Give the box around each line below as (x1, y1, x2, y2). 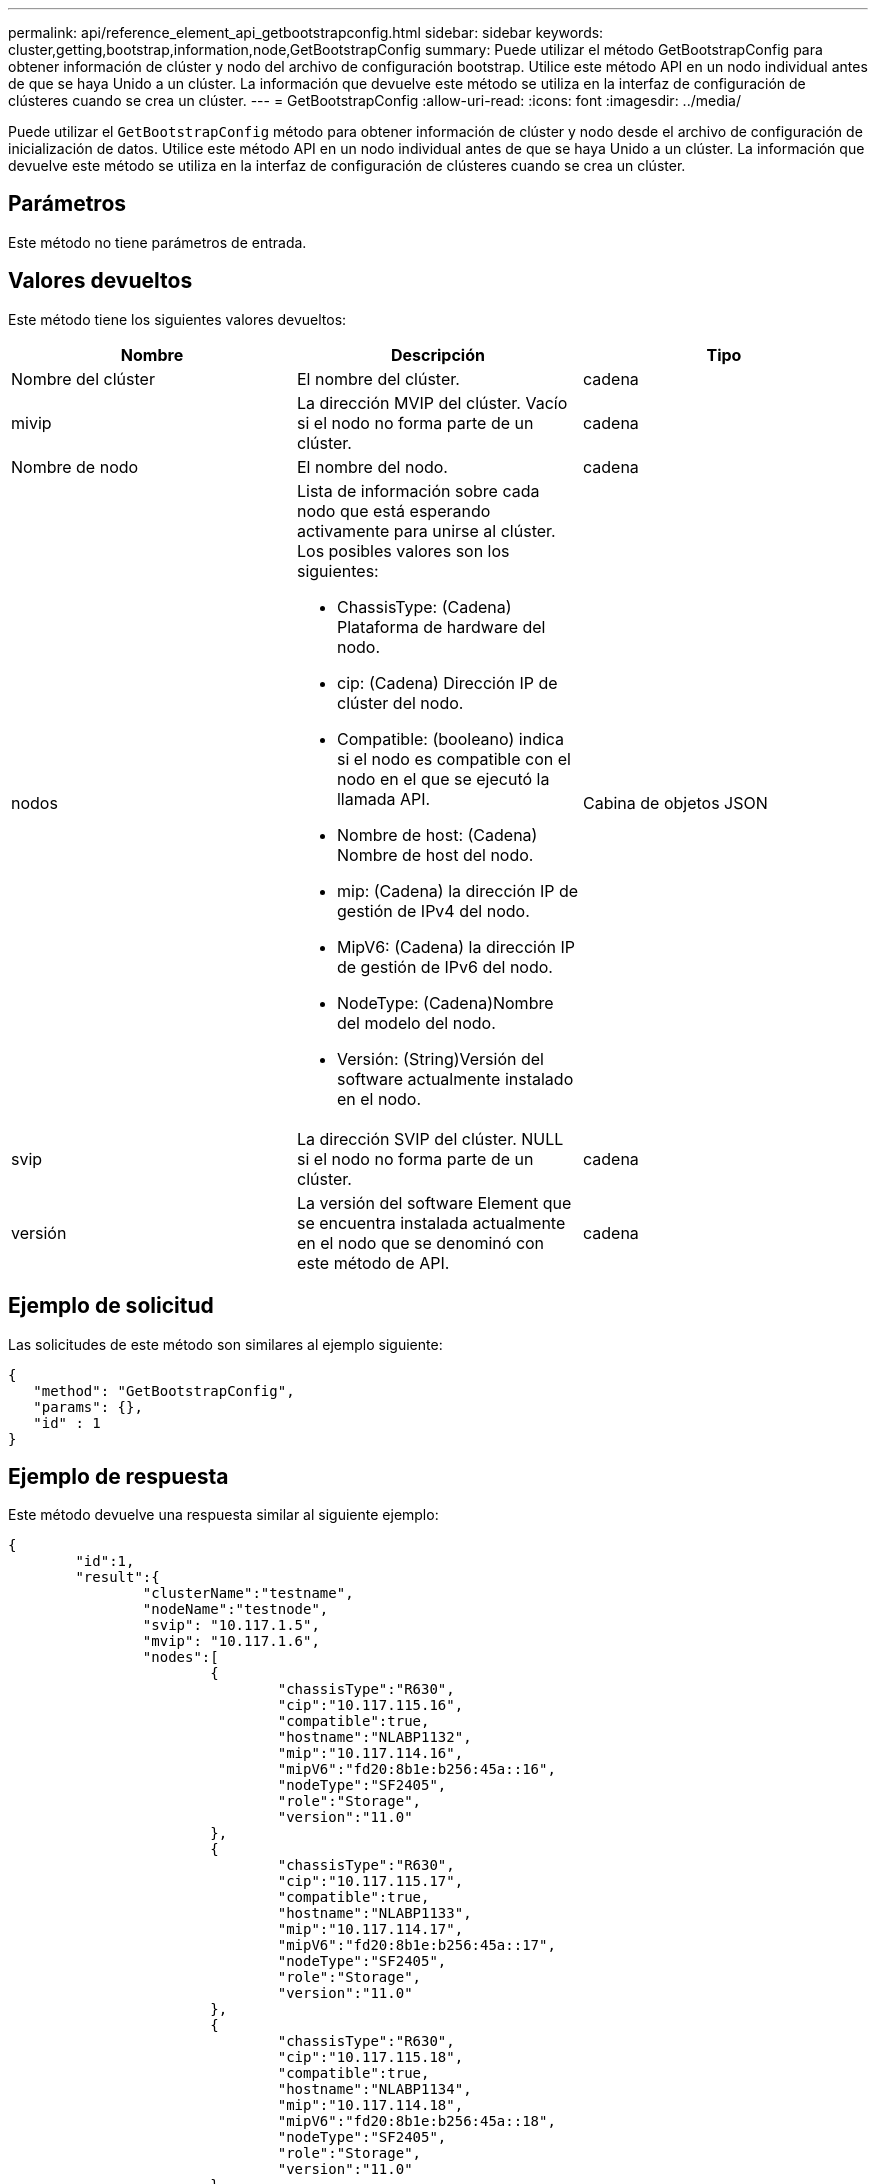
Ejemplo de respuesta (8, 1463, 229, 1489)
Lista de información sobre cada (296, 480, 540, 501)
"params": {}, (33, 1398, 143, 1415)
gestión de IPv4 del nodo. (336, 900, 530, 921)
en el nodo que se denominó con (296, 1232, 545, 1253)
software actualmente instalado (336, 1068, 574, 1089)
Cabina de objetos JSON (582, 792, 768, 813)
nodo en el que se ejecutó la (336, 768, 550, 789)
